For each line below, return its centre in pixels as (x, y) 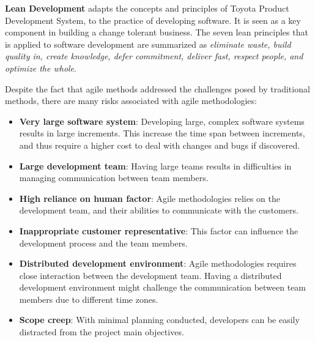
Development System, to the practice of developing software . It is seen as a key (153, 20)
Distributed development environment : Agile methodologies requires (158, 263)
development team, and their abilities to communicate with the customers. (159, 210)
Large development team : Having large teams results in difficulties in (155, 165)
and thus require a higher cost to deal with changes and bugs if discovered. (160, 145)
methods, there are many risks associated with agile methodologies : (131, 101)
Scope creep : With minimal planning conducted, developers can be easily (159, 320)
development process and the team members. (103, 243)
